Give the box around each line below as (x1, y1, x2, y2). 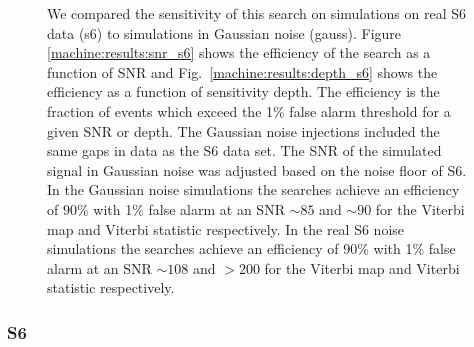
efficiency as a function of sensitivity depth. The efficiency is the (47, 81, 440, 102)
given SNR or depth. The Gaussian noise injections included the (47, 120, 440, 141)
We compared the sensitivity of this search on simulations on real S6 (47, 3, 467, 23)
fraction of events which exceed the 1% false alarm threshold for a (47, 100, 451, 121)
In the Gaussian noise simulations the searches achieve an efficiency (47, 179, 460, 200)
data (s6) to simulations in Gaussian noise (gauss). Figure (47, 22, 402, 43)
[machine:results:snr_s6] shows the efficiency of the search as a (47, 42, 431, 63)
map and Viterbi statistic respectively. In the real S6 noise (47, 218, 405, 239)
